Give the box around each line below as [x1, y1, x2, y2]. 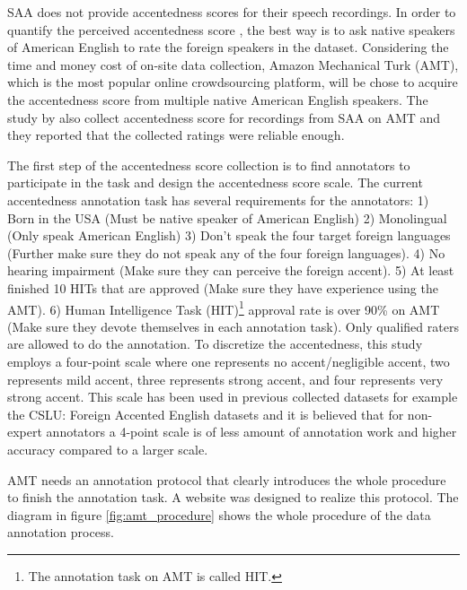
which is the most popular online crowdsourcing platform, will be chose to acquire [7, 73, 458, 91]
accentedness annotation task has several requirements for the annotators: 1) [7, 190, 429, 209]
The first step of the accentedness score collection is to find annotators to [7, 155, 410, 174]
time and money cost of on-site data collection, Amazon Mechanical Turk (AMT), [7, 55, 459, 74]
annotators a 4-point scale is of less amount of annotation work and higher [46, 422, 457, 441]
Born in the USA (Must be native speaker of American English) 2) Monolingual [7, 208, 447, 227]
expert [7, 422, 42, 441]
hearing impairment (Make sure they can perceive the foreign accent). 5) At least [7, 261, 454, 280]
